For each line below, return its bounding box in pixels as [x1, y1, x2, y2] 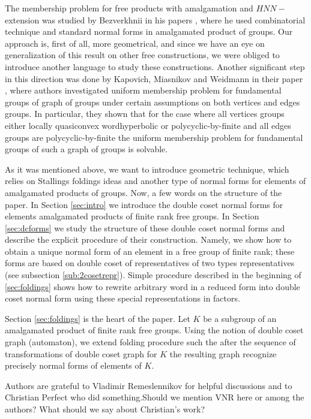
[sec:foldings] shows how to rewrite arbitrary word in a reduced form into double [5, 280, 300, 293]
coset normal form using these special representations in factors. [5, 292, 240, 305]
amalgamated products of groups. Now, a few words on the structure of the [5, 186, 282, 198]
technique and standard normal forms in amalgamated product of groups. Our [5, 25, 293, 38]
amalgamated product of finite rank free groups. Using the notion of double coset [5, 324, 304, 336]
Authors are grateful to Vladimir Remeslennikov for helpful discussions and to [5, 379, 292, 391]
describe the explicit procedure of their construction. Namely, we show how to [5, 233, 292, 246]
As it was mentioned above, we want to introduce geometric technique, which [5, 162, 289, 175]
